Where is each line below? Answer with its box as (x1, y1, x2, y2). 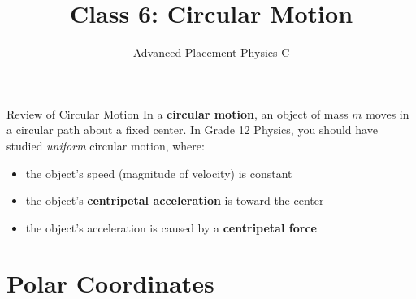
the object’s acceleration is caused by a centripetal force (25, 219, 317, 236)
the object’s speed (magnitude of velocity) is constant (25, 164, 292, 181)
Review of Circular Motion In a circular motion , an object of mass (6, 105, 349, 122)
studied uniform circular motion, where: (6, 136, 205, 154)
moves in (366, 105, 409, 122)
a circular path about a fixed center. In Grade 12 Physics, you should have (6, 121, 378, 138)
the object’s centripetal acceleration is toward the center (25, 192, 324, 209)
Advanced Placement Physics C (132, 44, 290, 61)
